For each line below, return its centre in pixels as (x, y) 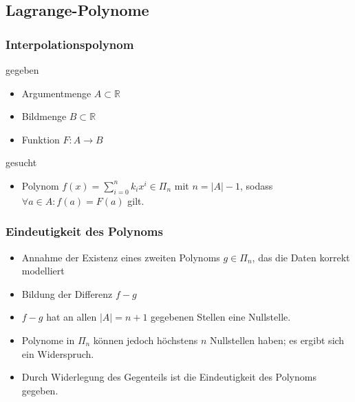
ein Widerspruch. (58, 353)
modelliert (43, 271)
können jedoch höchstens (146, 340)
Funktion (41, 139)
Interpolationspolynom (70, 44)
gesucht (21, 162)
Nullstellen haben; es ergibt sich (277, 340)
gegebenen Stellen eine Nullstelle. (221, 317)
